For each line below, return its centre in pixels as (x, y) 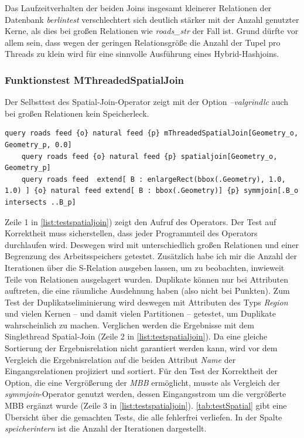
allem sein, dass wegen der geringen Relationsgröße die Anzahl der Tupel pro (143, 42)
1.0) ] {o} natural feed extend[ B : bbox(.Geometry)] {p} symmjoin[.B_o (152, 191)
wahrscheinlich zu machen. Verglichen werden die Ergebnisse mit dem (129, 325)
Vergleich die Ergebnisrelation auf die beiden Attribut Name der (120, 359)
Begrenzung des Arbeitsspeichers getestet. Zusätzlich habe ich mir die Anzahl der (151, 256)
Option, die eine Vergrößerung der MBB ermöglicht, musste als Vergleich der (142, 382)
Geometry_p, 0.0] (38, 145)
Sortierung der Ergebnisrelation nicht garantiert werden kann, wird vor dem (141, 348)
